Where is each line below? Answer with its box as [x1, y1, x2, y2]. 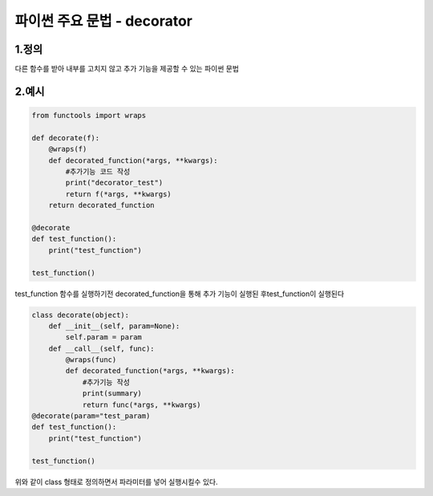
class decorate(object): [31, 310, 130, 319]
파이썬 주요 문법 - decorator [14, 12, 192, 30]
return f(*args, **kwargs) [65, 189, 172, 198]
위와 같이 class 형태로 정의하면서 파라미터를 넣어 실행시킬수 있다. [14, 477, 218, 486]
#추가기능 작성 [82, 377, 130, 387]
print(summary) [82, 389, 142, 398]
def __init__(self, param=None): [48, 321, 180, 331]
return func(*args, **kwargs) [82, 400, 201, 409]
